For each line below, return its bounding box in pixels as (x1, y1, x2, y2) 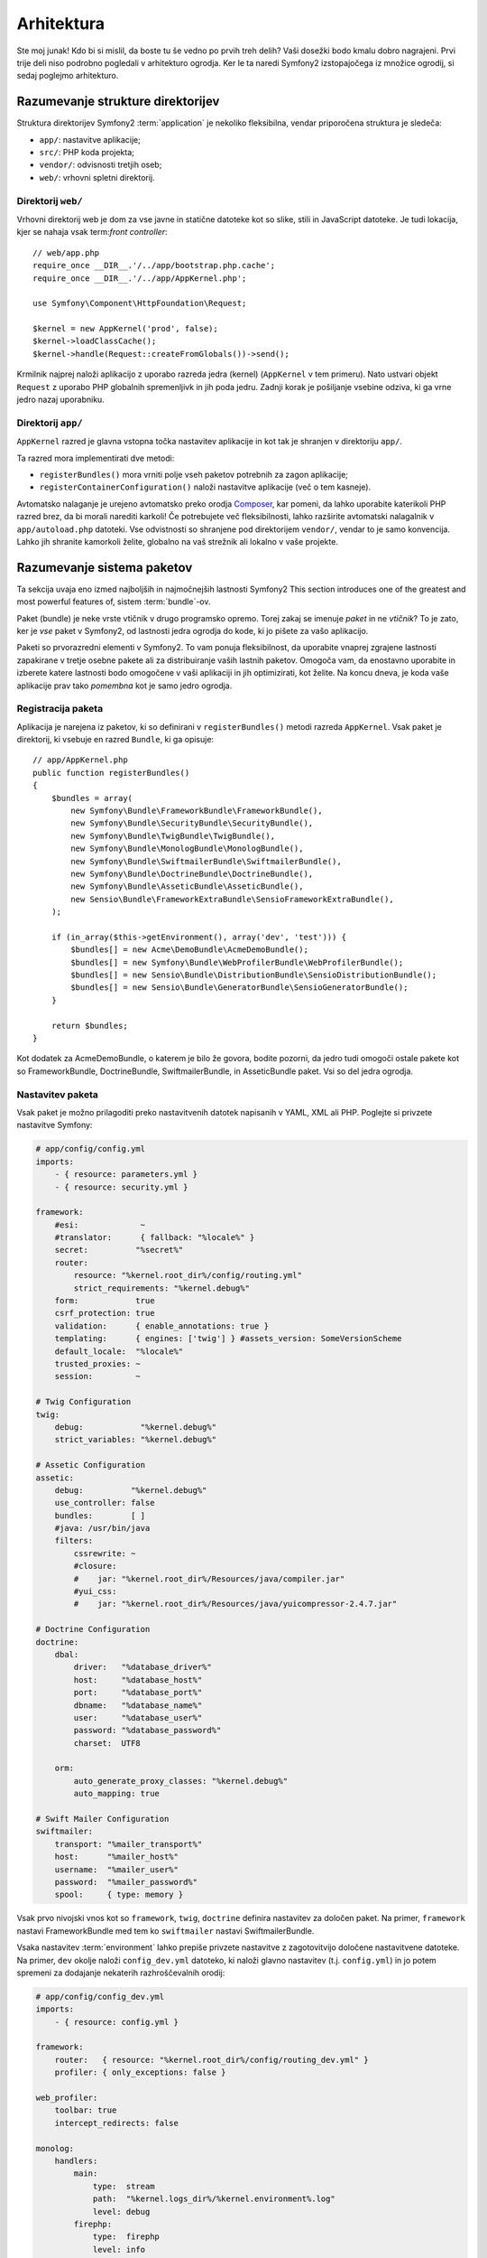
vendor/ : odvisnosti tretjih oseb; (39, 159, 162, 171)
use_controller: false (54, 1498, 155, 1508)
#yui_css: (73, 1586, 117, 1597)
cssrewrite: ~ (73, 1548, 136, 1558)
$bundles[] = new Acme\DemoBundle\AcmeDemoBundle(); (70, 945, 308, 955)
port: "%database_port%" (73, 1687, 203, 1698)
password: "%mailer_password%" (54, 1877, 198, 1887)
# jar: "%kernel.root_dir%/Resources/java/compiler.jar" (73, 1573, 345, 1584)
